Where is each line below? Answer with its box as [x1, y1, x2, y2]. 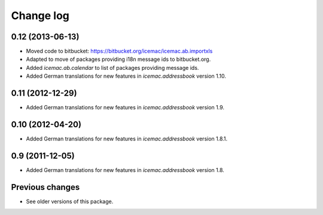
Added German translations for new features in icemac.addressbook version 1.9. [26, 104, 224, 111]
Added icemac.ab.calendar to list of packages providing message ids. [26, 64, 199, 71]
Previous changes [11, 182, 80, 192]
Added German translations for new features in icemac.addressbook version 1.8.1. [26, 135, 228, 143]
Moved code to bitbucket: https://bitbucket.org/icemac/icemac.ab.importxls [26, 48, 213, 55]
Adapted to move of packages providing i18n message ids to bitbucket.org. [26, 56, 211, 63]
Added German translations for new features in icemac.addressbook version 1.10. [26, 72, 227, 80]
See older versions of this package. [26, 198, 114, 205]
